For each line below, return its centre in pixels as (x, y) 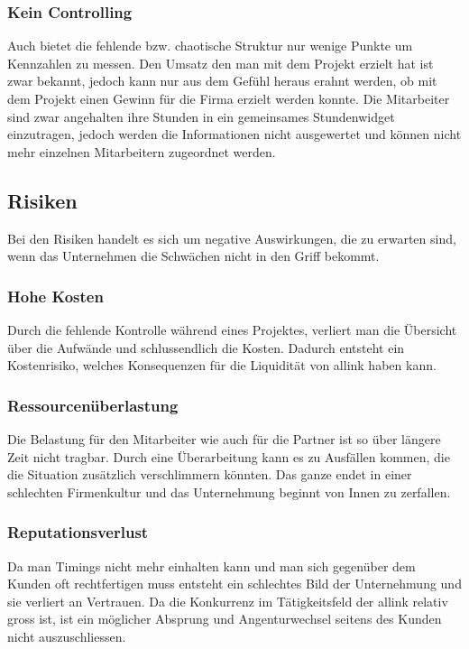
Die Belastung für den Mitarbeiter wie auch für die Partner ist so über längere (224, 438)
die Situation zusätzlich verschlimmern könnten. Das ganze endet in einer (210, 474)
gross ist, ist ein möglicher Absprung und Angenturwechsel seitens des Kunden (225, 619)
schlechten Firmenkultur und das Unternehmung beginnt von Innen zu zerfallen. (229, 491)
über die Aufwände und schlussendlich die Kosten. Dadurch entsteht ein (206, 347)
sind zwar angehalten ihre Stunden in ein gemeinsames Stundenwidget (201, 116)
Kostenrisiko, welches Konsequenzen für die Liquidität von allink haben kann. (222, 365)
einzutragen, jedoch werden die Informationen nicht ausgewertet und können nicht (234, 134)
